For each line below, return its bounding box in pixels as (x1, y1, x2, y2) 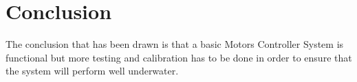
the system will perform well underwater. (6, 64, 179, 78)
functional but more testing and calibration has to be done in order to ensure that (6, 50, 352, 64)
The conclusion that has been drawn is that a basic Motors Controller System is (6, 37, 344, 51)
